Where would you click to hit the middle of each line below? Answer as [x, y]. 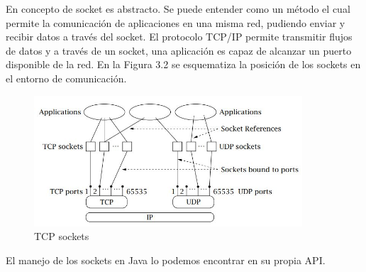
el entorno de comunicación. [66, 78]
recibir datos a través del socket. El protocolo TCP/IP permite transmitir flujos [179, 37]
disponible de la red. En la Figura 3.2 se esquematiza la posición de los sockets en [183, 64]
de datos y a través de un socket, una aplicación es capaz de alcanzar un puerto [179, 50]
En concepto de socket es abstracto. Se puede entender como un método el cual [178, 9]
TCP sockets [62, 236]
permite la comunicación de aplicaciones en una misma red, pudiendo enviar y [176, 22]
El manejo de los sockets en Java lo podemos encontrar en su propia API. [166, 260]
